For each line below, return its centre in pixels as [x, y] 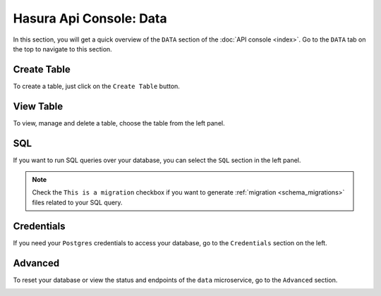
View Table [38, 106]
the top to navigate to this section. [62, 49]
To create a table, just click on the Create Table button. [96, 86]
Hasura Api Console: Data [90, 18]
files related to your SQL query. [77, 202]
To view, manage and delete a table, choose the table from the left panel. [119, 123]
